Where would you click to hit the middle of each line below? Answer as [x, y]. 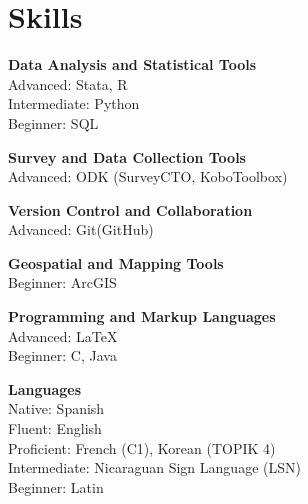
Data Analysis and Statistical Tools [132, 64]
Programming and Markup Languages [142, 316]
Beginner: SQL [53, 122]
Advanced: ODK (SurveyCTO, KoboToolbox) [148, 176]
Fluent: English [55, 428]
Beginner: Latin [56, 486]
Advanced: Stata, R [68, 83]
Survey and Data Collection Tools [127, 156]
